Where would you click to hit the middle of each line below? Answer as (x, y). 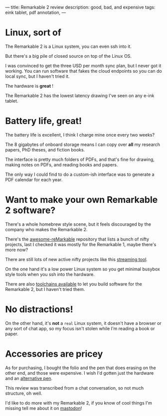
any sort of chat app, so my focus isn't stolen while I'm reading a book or (80, 328)
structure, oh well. (24, 393)
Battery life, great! (44, 121)
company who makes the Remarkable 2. (46, 229)
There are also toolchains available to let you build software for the (74, 284)
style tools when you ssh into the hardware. (50, 274)
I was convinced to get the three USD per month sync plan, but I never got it (83, 66)
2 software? (30, 210)
